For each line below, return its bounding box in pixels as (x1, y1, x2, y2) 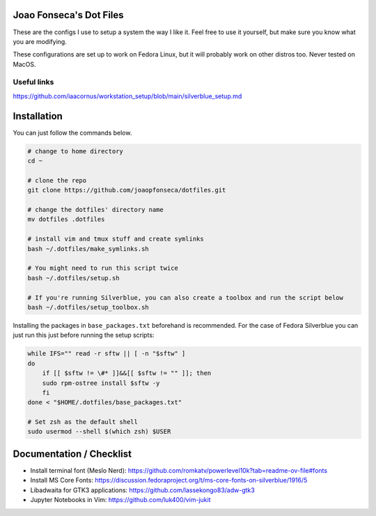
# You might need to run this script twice (27, 264, 179, 272)
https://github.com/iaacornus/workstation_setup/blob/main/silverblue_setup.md (13, 91, 242, 100)
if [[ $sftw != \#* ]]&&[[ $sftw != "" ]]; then (42, 370, 212, 377)
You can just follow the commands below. (13, 128, 132, 137)
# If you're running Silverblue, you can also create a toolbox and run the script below (27, 294, 344, 301)
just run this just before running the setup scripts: (13, 331, 155, 340)
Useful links (13, 77, 54, 87)
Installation (13, 110, 63, 122)
